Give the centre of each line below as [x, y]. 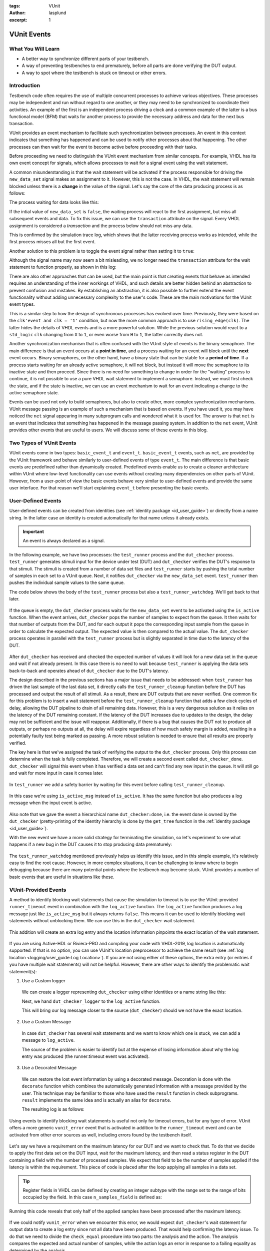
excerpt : [18, 20]
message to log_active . [48, 1040]
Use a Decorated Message [49, 1068]
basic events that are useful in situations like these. [62, 877]
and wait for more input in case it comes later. [56, 773]
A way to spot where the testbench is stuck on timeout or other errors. [94, 73]
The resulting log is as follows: [53, 1109]
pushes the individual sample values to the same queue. [67, 582]
